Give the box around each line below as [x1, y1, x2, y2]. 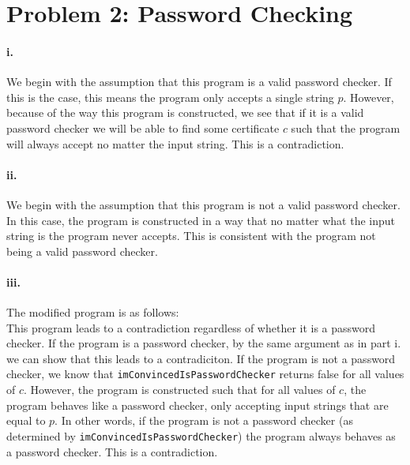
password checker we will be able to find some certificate [6, 119, 280, 136]
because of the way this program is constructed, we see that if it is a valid [6, 104, 364, 121]
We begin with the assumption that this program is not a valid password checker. [6, 196, 401, 212]
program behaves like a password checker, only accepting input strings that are [6, 396, 389, 413]
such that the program [291, 119, 401, 136]
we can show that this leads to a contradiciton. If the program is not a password [6, 350, 396, 366]
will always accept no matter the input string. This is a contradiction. [6, 135, 344, 152]
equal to [6, 412, 46, 429]
